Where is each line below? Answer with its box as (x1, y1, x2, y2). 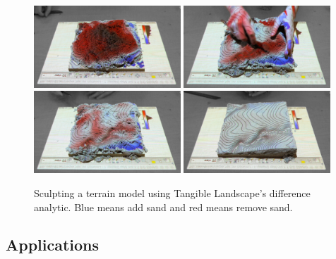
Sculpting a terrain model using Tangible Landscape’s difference (34, 185, 311, 200)
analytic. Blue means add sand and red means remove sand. (34, 199, 293, 214)
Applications (6, 234, 100, 255)
